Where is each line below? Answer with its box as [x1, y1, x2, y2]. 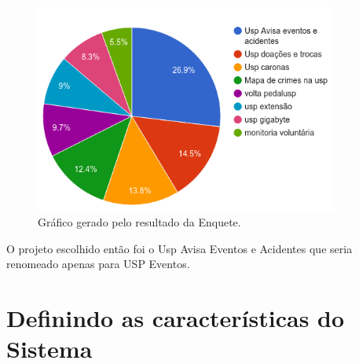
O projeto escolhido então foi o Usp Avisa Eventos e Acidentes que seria [6, 240, 353, 256]
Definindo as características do [6, 301, 345, 333]
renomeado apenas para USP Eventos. [6, 256, 190, 272]
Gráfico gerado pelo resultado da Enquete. [38, 214, 241, 230]
